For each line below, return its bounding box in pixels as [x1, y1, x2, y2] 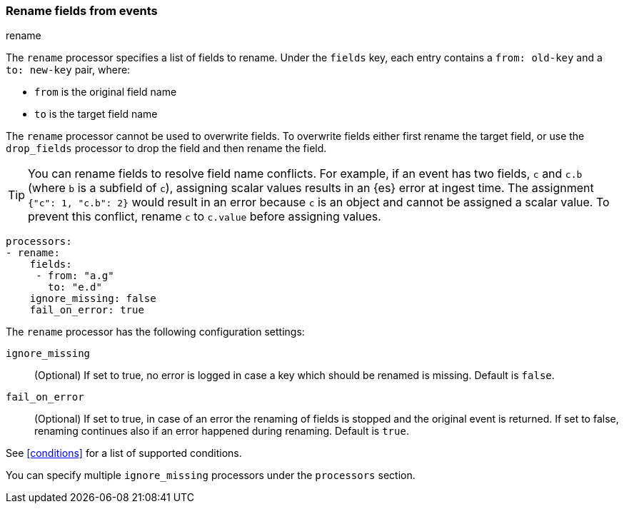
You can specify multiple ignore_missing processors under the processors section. [6, 469, 416, 482]
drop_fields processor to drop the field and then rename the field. [6, 142, 327, 155]
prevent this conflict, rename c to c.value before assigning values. [28, 209, 381, 224]
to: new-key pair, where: [6, 64, 131, 76]
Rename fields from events [6, 4, 158, 18]
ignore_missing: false [29, 293, 156, 305]
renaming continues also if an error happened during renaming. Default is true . [34, 425, 409, 438]
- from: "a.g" [36, 270, 114, 282]
